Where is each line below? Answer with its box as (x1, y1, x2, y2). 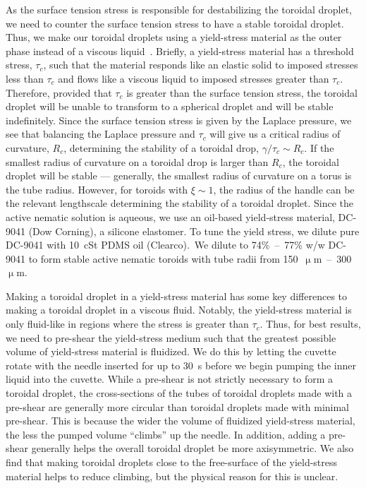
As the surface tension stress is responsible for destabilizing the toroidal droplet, (6, 2, 353, 16)
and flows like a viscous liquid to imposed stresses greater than (58, 71, 329, 85)
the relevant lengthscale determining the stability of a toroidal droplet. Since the (6, 196, 354, 210)
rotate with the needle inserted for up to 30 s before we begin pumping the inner (6, 357, 356, 372)
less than (6, 71, 44, 85)
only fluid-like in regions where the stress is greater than (6, 316, 249, 331)
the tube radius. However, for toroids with (6, 181, 188, 196)
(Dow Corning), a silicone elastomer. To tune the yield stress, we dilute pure (28, 223, 360, 238)
